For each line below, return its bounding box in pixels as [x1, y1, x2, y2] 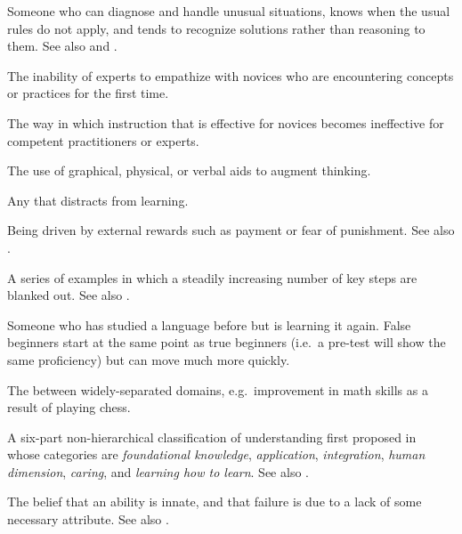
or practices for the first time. [7, 84, 169, 102]
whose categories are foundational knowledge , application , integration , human [7, 445, 426, 464]
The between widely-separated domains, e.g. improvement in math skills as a [7, 380, 428, 399]
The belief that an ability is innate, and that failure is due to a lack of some [7, 492, 422, 511]
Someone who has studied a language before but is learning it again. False [7, 315, 411, 334]
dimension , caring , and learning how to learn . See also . [7, 462, 309, 481]
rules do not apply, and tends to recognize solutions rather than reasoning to [7, 19, 426, 37]
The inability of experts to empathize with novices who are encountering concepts [7, 66, 454, 85]
